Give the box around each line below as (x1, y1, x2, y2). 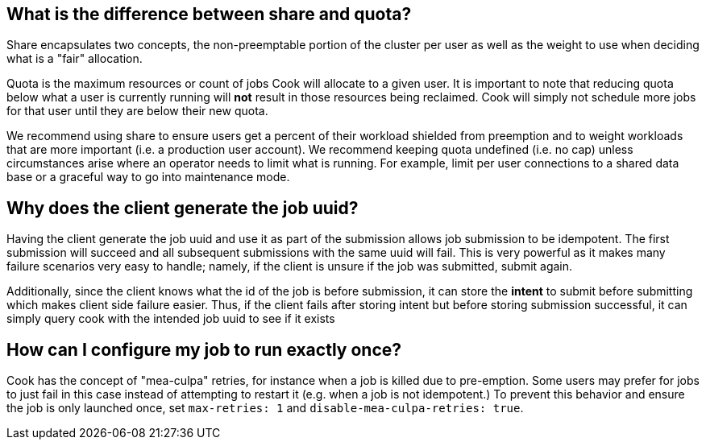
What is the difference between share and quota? (6, 4, 412, 24)
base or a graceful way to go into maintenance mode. (6, 170, 290, 184)
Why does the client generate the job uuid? (6, 197, 359, 218)
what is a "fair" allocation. (6, 52, 143, 66)
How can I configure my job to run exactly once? (6, 339, 401, 360)
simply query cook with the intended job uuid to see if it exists (6, 312, 335, 326)
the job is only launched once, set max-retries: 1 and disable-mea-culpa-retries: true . (6, 401, 524, 415)
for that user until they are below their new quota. (6, 104, 268, 118)
